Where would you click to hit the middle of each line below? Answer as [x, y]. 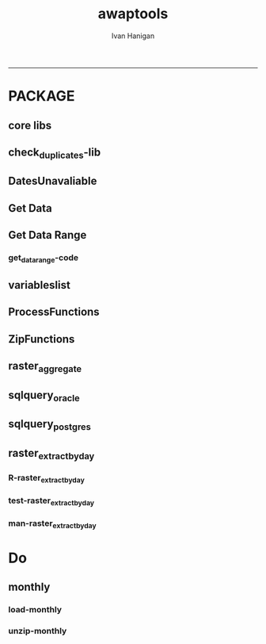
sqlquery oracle [44, 396]
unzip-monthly [38, 631]
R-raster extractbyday [46, 478]
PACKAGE [42, 96]
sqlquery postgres [49, 425]
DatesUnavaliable [53, 181]
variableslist [40, 285]
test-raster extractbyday [51, 501]
